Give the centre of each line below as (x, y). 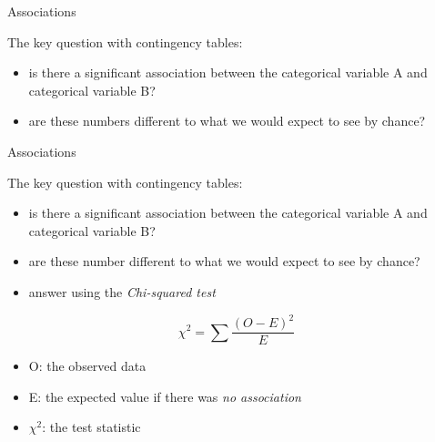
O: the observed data (87, 366)
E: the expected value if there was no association (165, 396)
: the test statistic (91, 427)
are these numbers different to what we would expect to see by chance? (227, 121)
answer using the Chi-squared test (122, 291)
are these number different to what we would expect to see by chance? (224, 261)
